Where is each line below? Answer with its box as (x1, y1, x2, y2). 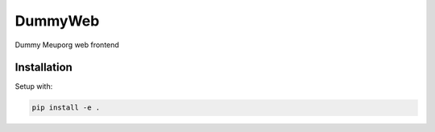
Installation (14, 61, 72, 74)
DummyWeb (14, 12, 100, 30)
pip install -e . (31, 103, 101, 112)
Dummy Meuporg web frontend (14, 40, 120, 50)
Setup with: (14, 82, 53, 91)
